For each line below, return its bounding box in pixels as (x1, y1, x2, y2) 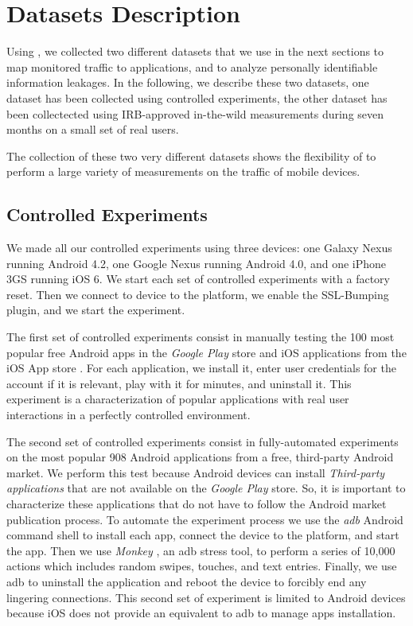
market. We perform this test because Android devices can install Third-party (6, 464, 385, 480)
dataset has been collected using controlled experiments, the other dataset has (6, 89, 388, 106)
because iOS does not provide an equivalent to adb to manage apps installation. (6, 605, 396, 621)
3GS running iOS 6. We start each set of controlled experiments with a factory (6, 270, 390, 287)
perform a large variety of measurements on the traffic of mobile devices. (6, 163, 360, 180)
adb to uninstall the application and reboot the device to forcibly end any (6, 573, 367, 589)
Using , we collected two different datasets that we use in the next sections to (6, 43, 384, 60)
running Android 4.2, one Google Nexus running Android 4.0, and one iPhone (6, 255, 387, 271)
